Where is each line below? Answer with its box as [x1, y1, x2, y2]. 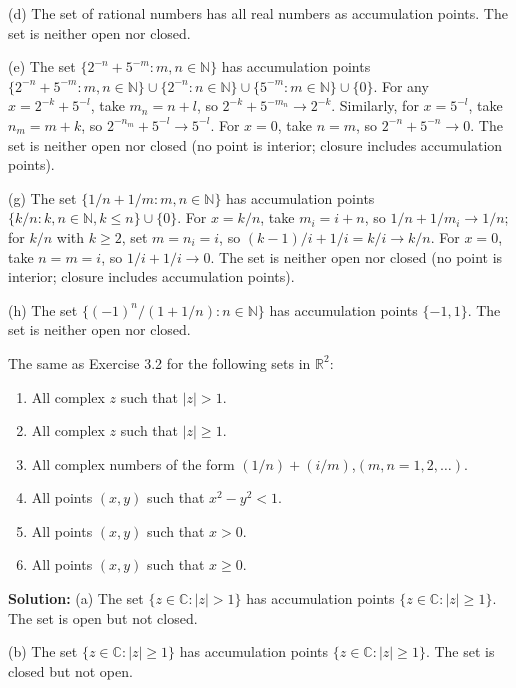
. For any [373, 75, 429, 96]
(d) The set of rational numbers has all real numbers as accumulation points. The [8, 3, 508, 23]
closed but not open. [8, 660, 133, 681]
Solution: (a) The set [8, 588, 144, 609]
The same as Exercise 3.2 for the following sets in [8, 352, 311, 373]
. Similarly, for [331, 95, 419, 116]
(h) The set [8, 299, 78, 320]
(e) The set [8, 56, 76, 77]
